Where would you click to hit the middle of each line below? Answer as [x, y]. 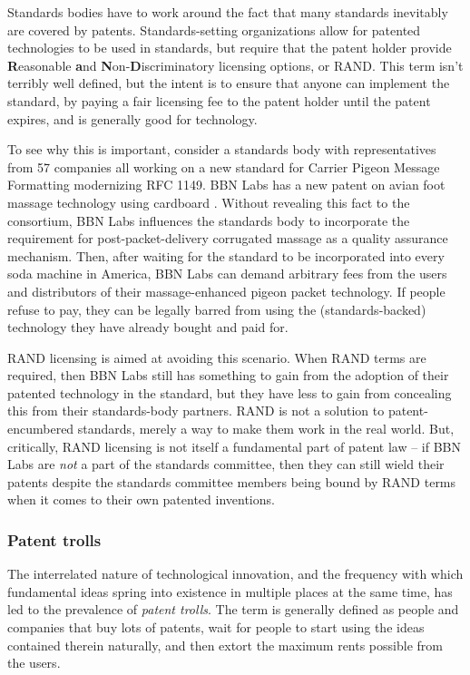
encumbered [41, 429]
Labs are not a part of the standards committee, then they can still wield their [226, 464]
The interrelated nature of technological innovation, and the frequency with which [235, 574]
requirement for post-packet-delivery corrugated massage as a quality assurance [228, 238]
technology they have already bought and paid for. [148, 327]
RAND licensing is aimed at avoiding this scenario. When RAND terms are [217, 357]
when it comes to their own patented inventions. [141, 499]
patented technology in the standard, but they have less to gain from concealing [230, 392]
